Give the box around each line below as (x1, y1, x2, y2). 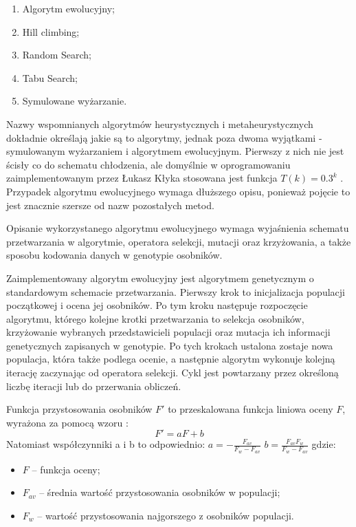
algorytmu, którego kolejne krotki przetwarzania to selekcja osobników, (6, 311, 304, 325)
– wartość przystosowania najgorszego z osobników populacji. (37, 508, 294, 522)
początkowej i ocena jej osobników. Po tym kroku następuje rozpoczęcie (6, 298, 308, 312)
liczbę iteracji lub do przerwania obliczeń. (6, 378, 181, 393)
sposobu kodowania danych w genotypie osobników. (6, 248, 223, 262)
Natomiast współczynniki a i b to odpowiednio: (6, 437, 205, 451)
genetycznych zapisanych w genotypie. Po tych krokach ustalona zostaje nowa (6, 338, 333, 352)
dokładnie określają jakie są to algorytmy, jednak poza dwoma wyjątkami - (6, 130, 322, 144)
